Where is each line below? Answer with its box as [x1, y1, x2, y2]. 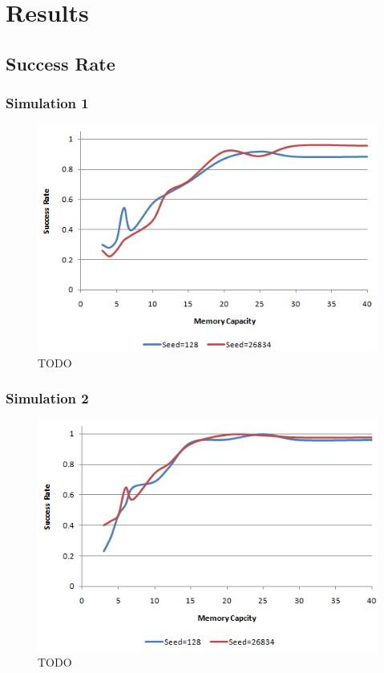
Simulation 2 [6, 388, 89, 408]
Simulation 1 [6, 93, 89, 113]
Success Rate [6, 51, 115, 75]
